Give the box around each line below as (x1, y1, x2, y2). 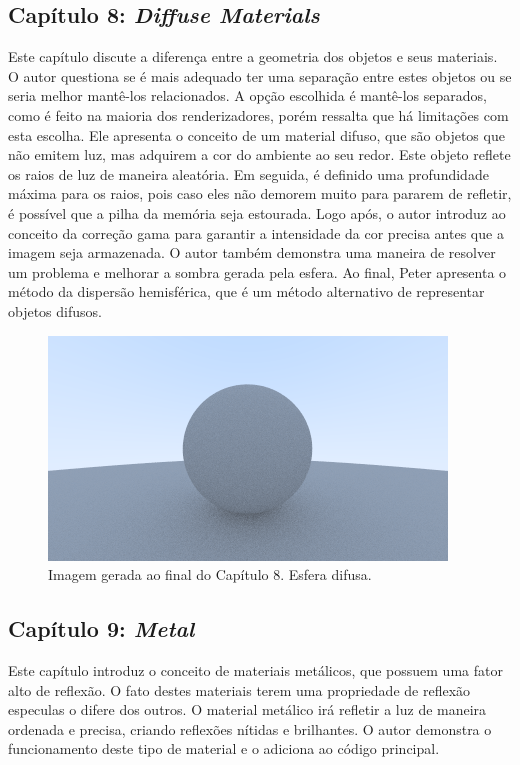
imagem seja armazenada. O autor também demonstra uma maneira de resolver (8, 242, 496, 263)
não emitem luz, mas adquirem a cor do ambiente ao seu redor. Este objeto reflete (8, 144, 511, 165)
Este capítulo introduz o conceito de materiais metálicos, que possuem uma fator (8, 659, 503, 680)
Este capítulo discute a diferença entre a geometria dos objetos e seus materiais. (8, 46, 498, 67)
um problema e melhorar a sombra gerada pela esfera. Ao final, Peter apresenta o (8, 261, 507, 282)
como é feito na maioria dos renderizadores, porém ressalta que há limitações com (8, 104, 509, 125)
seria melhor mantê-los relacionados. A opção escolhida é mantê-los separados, (8, 85, 487, 106)
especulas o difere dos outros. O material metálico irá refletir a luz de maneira (8, 699, 487, 720)
